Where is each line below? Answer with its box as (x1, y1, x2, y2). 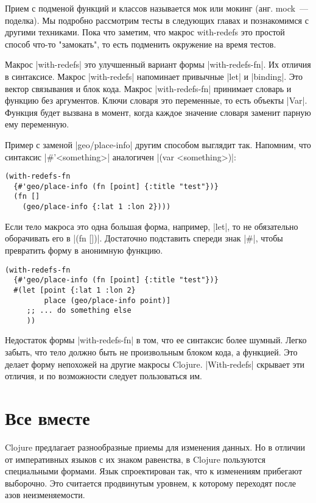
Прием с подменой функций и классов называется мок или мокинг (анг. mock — (5, 2, 308, 14)
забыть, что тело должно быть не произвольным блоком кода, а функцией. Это (5, 346, 298, 359)
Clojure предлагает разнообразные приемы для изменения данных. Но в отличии (5, 440, 305, 453)
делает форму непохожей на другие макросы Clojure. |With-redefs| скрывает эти (5, 357, 305, 370)
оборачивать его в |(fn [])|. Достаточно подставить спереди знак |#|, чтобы (5, 232, 283, 244)
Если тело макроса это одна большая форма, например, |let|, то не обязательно (5, 219, 298, 232)
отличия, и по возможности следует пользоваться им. (5, 369, 202, 382)
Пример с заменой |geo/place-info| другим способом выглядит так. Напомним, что (5, 138, 311, 151)
